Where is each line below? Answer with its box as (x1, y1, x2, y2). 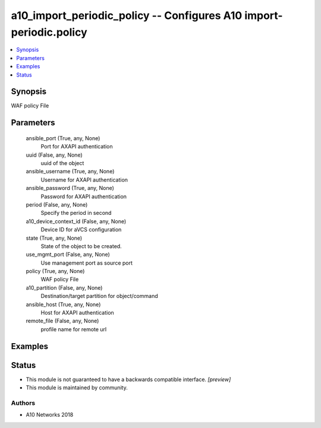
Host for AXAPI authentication (40, 309, 114, 316)
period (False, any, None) (26, 201, 88, 208)
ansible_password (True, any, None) (26, 185, 114, 192)
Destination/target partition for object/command (40, 293, 158, 300)
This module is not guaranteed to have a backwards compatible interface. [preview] (26, 376, 231, 383)
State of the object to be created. (40, 242, 122, 249)
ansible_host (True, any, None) (26, 300, 101, 308)
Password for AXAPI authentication (40, 193, 127, 200)
